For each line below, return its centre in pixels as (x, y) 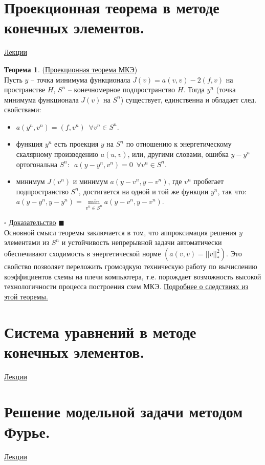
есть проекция (76, 144)
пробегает (209, 181)
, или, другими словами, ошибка (178, 154)
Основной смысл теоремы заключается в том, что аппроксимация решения (120, 232)
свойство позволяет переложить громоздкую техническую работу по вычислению (131, 266)
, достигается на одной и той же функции (143, 191)
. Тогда (194, 89)
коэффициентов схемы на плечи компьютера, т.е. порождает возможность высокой (133, 276)
